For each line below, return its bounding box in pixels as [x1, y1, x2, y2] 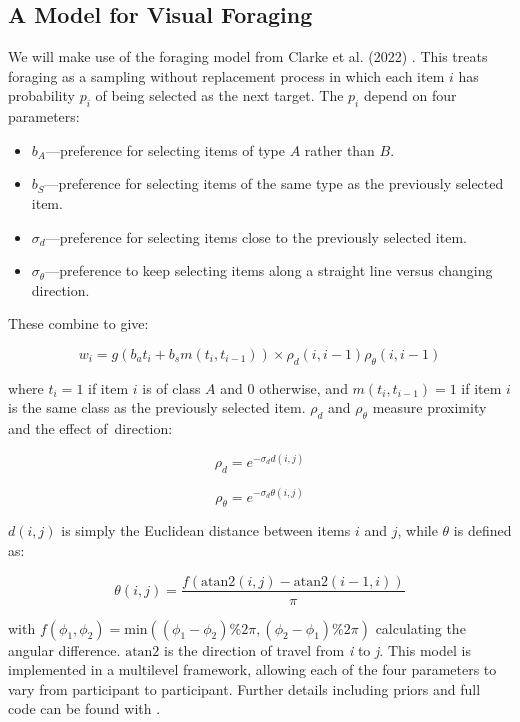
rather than [304, 139, 375, 160]
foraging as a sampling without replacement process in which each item [8, 65, 445, 86]
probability [8, 85, 75, 106]
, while [397, 520, 438, 541]
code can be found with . [8, 698, 161, 719]
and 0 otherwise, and [220, 377, 348, 398]
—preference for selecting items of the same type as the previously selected [44, 173, 504, 194]
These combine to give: [8, 313, 149, 334]
